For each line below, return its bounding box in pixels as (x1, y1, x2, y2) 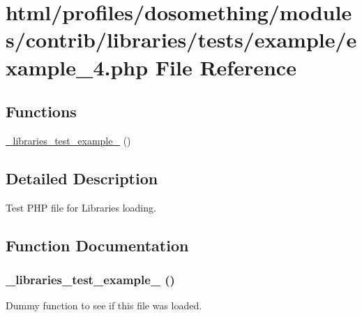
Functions (6, 101, 77, 122)
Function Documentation (6, 234, 189, 256)
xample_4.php (6, 52, 149, 81)
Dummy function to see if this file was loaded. (6, 298, 202, 313)
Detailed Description (6, 167, 158, 189)
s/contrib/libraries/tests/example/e (6, 25, 357, 54)
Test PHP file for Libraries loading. (6, 200, 156, 214)
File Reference (155, 52, 296, 81)
